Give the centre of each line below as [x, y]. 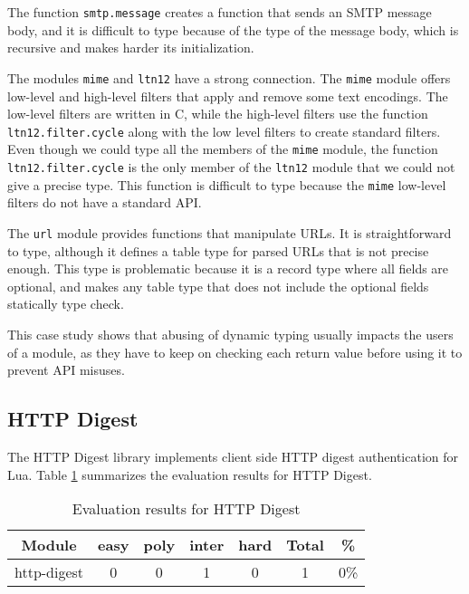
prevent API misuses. [66, 370]
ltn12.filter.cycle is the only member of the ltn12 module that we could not [231, 167]
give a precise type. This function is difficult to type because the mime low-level [227, 184]
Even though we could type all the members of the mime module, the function [223, 149]
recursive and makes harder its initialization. [131, 48]
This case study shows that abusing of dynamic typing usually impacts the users [230, 334]
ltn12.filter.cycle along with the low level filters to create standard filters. [224, 131]
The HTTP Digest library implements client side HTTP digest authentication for [233, 456]
